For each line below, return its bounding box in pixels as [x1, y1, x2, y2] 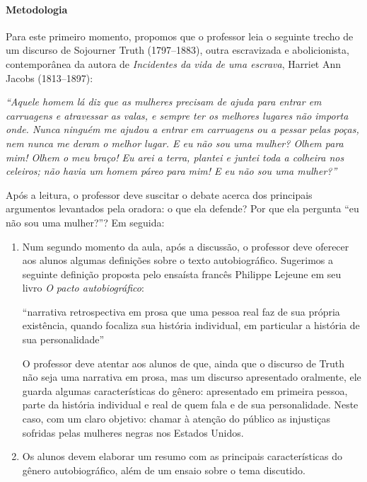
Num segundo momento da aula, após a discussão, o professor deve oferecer [22, 239, 349, 253]
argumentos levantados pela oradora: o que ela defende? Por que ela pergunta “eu [6, 201, 359, 216]
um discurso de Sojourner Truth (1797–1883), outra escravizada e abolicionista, [6, 42, 349, 57]
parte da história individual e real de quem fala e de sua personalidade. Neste [22, 397, 359, 412]
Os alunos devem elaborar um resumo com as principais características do [22, 449, 343, 464]
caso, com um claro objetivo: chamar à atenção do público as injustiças [22, 411, 330, 426]
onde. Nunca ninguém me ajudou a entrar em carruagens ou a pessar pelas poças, [6, 122, 359, 137]
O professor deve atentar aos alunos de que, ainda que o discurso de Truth [22, 355, 345, 370]
